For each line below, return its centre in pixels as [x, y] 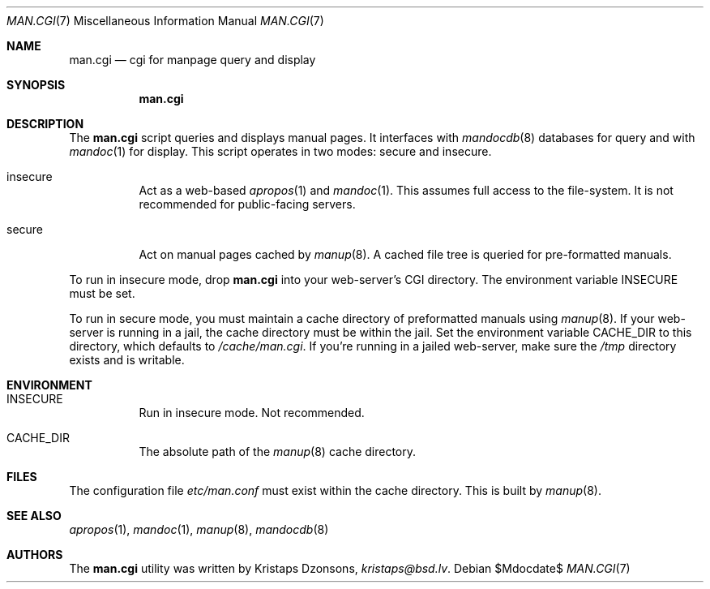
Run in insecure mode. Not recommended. [252, 413]
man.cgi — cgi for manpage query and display [192, 60]
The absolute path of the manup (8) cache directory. [278, 451]
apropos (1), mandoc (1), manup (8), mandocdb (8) [199, 529]
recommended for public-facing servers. [247, 204]
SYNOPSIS [36, 85]
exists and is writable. [127, 360]
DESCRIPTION [45, 124]
